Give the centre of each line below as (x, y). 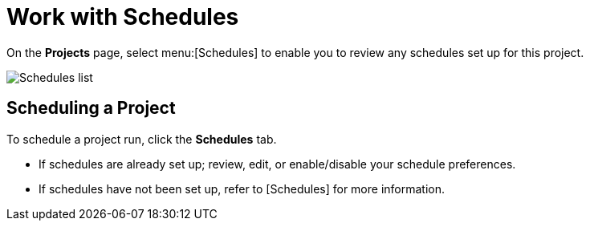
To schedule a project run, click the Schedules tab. (142, 139)
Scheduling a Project (91, 108)
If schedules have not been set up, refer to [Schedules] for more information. (242, 188)
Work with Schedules (123, 17)
